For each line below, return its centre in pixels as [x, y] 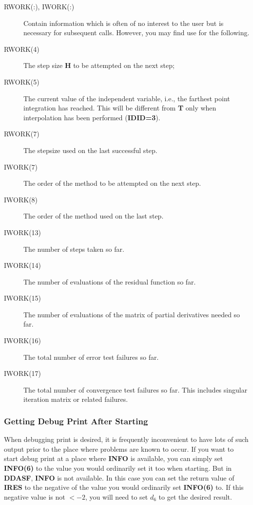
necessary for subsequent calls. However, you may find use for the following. [136, 33]
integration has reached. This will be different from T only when [120, 108]
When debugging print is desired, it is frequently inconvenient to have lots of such [126, 439]
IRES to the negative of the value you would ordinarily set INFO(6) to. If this [124, 487]
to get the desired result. [195, 496]
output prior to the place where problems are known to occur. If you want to [119, 449]
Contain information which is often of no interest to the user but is [124, 23]
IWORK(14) [23, 265]
